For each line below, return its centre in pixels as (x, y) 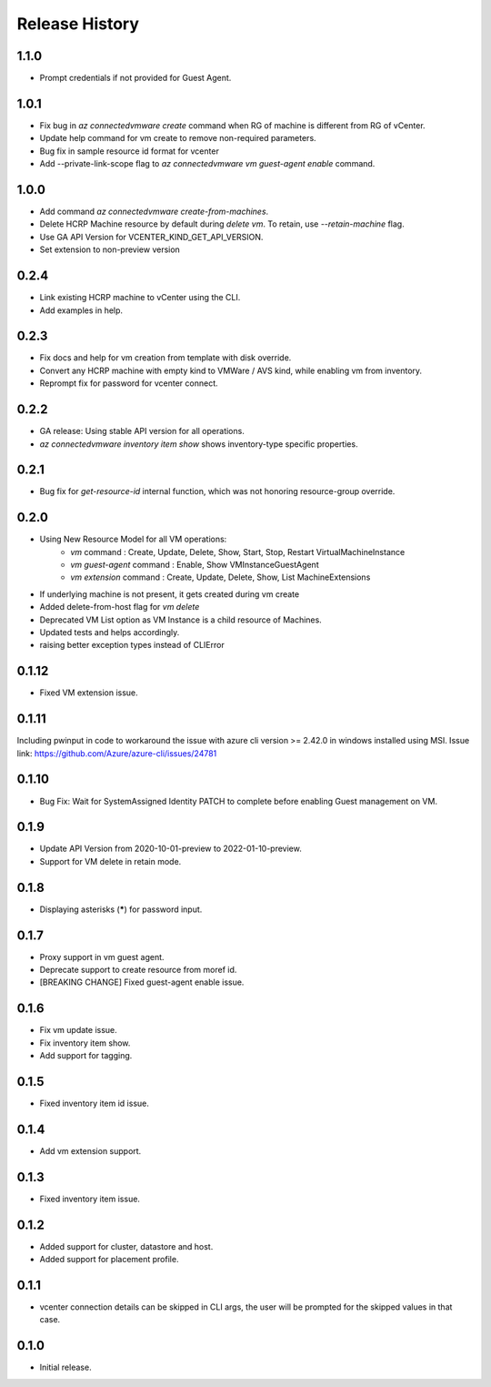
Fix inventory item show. (85, 1043)
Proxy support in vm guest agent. (102, 957)
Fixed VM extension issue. (89, 693)
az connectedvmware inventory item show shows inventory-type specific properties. (199, 444)
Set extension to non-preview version (110, 249)
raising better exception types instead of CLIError (132, 645)
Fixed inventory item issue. (90, 1199)
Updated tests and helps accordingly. (110, 633)
